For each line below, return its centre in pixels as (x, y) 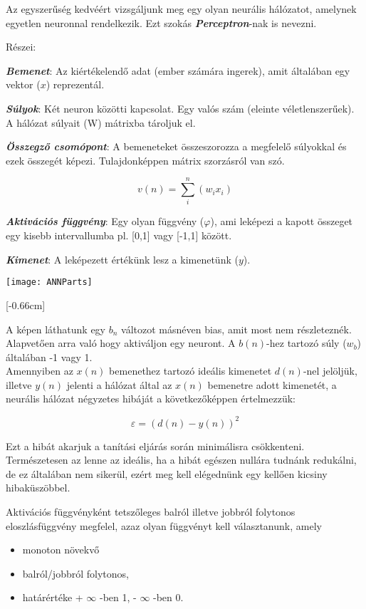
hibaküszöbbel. (38, 488)
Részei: (21, 47)
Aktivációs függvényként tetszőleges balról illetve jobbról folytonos (151, 511)
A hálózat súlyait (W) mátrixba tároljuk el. (101, 122)
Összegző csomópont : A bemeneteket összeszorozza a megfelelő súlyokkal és (176, 146)
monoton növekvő (61, 550)
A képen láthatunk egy (56, 329)
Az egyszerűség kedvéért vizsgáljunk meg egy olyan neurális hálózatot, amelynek (181, 9)
